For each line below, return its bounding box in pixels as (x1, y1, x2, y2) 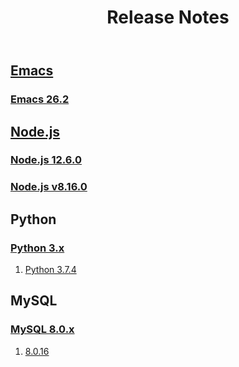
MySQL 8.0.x (10, 322, 75, 336)
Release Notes (106, 6, 230, 29)
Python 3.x (10, 241, 65, 255)
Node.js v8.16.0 (10, 180, 88, 194)
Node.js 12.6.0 (10, 153, 82, 167)
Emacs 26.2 (10, 92, 70, 106)
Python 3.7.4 (24, 264, 77, 276)
